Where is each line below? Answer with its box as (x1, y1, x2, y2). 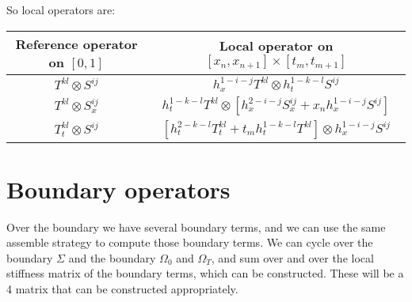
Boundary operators (6, 172, 231, 205)
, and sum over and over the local (211, 249, 374, 266)
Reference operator (15, 34, 138, 53)
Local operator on (219, 36, 334, 55)
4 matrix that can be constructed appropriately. (6, 281, 238, 297)
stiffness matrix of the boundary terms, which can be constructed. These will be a (6, 265, 404, 281)
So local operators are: (6, 2, 116, 17)
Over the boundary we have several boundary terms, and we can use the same (6, 218, 386, 235)
